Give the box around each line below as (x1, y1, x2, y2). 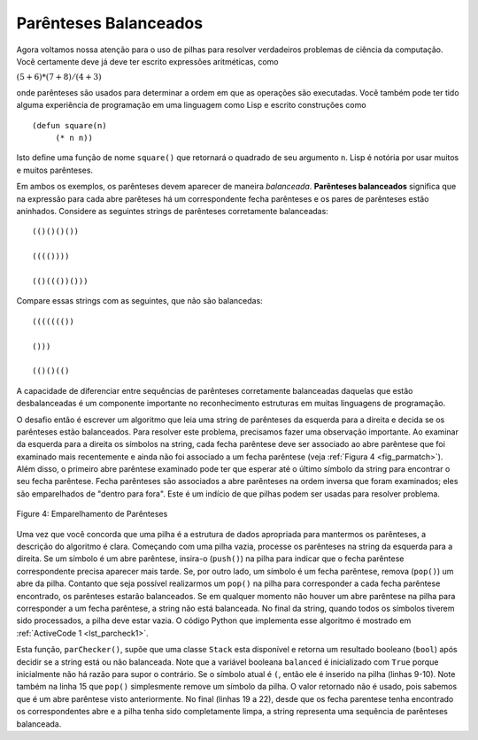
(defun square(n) (32, 120, 107, 130)
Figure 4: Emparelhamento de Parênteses (16, 509, 168, 520)
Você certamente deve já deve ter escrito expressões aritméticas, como (16, 56, 279, 66)
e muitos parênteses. (16, 165, 93, 175)
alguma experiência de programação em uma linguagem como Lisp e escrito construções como (16, 100, 366, 111)
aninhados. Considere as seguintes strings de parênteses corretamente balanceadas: (16, 206, 329, 217)
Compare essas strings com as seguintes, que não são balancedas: (16, 296, 263, 306)
